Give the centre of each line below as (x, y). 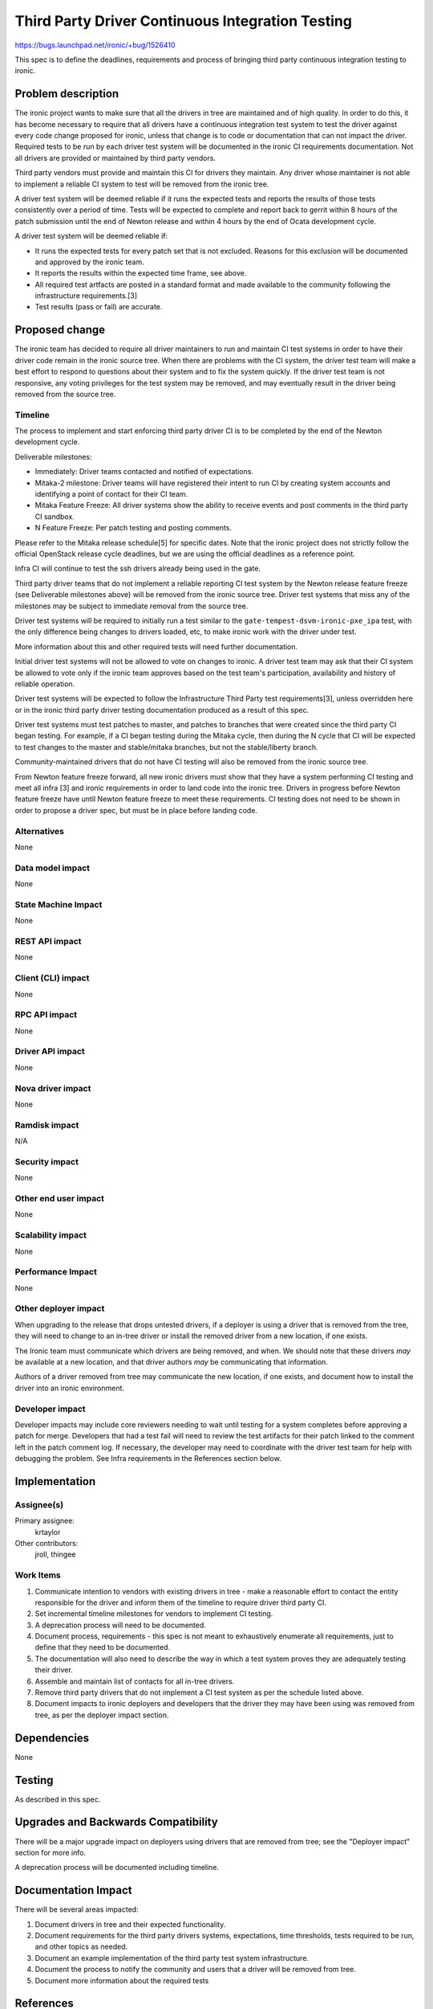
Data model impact (53, 868)
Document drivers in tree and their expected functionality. (130, 1924)
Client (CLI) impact (52, 978)
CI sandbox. (55, 516)
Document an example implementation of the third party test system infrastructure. (172, 1958)
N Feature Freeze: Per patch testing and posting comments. (134, 528)
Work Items (38, 1575)
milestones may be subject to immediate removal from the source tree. (132, 606)
